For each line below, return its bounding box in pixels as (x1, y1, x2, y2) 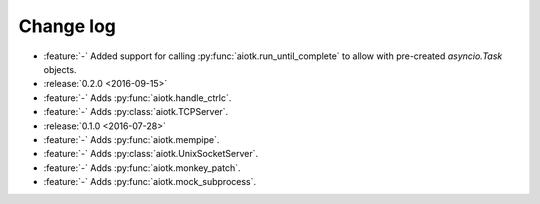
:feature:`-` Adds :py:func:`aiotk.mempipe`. (43, 133, 220, 145)
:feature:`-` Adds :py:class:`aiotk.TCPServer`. (43, 106, 229, 118)
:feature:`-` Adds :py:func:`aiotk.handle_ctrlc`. (43, 91, 232, 104)
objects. (43, 63, 77, 75)
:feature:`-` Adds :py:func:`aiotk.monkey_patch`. (43, 161, 241, 174)
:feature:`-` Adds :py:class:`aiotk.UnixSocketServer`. (43, 148, 259, 160)
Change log (18, 15, 117, 37)
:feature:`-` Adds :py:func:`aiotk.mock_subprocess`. (43, 176, 257, 188)
